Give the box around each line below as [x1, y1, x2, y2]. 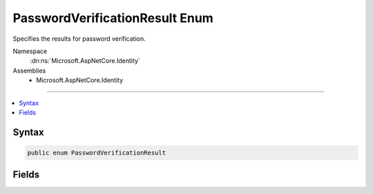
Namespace [12, 47, 48, 55]
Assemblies [12, 66, 46, 75]
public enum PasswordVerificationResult [27, 148, 166, 157]
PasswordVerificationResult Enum [12, 10, 213, 26]
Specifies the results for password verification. [12, 35, 146, 43]
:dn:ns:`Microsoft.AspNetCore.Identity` [30, 57, 141, 65]
